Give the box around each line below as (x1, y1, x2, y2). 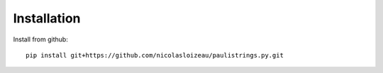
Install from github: (13, 35, 69, 44)
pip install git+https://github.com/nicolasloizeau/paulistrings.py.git (26, 51, 284, 59)
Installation (13, 11, 81, 26)
